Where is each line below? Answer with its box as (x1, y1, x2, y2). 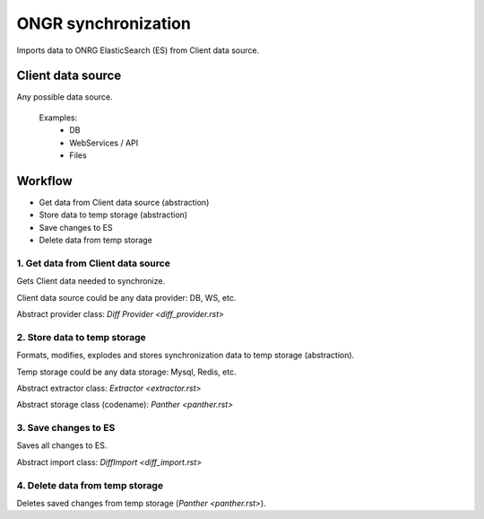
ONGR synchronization (16, 13, 192, 33)
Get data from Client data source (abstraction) (39, 197, 210, 207)
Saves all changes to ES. (16, 440, 108, 451)
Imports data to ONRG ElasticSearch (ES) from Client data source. (16, 45, 260, 56)
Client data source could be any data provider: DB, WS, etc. (16, 292, 237, 303)
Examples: (39, 112, 78, 123)
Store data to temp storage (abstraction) (39, 209, 188, 220)
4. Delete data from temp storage (16, 479, 164, 491)
